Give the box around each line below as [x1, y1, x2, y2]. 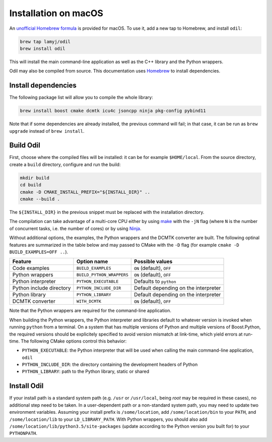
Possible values [134, 258, 173, 265]
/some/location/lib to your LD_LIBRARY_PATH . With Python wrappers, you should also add [9, 416, 208, 422]
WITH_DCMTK [76, 298, 102, 304]
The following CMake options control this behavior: [21, 338, 127, 344]
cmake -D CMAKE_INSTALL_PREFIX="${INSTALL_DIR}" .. [20, 189, 151, 195]
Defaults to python [134, 278, 176, 285]
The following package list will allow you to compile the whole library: [9, 94, 153, 100]
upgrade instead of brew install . [9, 128, 85, 134]
